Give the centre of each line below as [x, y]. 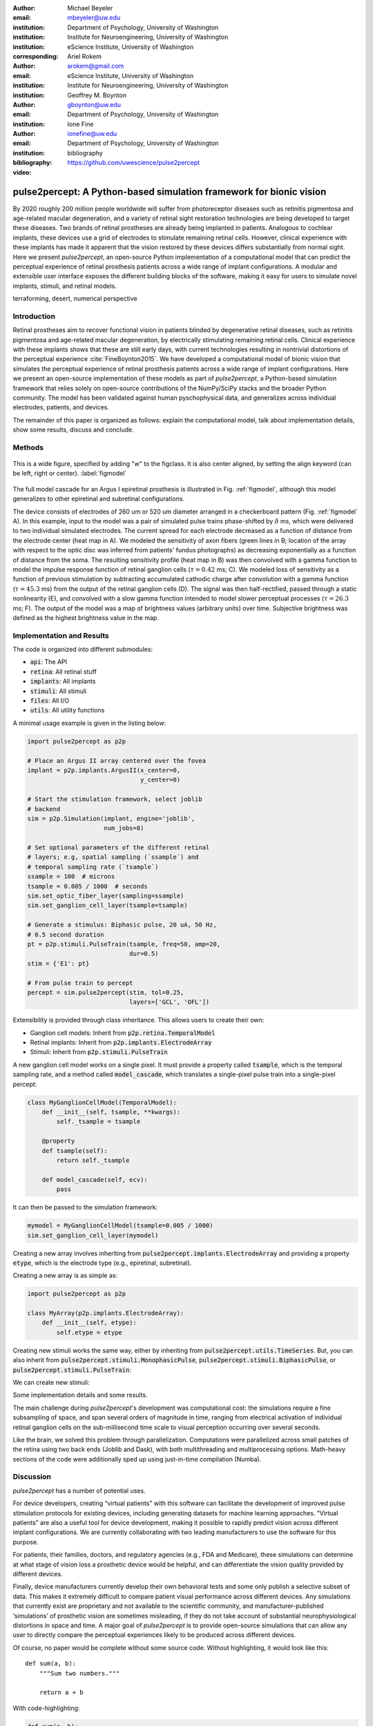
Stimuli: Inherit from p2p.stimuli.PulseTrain [99, 1052]
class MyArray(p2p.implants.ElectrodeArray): [106, 1313]
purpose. [26, 1542]
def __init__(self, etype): [89, 1323]
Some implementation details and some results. [80, 1395]
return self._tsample [93, 1160]
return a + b [61, 1693]
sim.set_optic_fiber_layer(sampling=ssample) [106, 896]
